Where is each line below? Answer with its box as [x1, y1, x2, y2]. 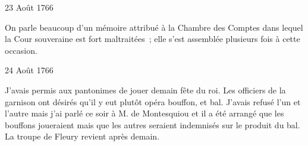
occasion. [5, 44, 37, 56]
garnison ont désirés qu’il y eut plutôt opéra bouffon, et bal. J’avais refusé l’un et [5, 95, 301, 108]
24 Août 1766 [5, 64, 54, 76]
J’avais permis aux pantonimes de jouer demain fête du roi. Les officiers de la [5, 83, 286, 96]
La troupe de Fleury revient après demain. [5, 130, 160, 142]
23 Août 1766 [5, 1, 54, 13]
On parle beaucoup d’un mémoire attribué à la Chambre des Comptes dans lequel [5, 21, 303, 33]
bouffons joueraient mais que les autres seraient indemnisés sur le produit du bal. [5, 118, 300, 131]
